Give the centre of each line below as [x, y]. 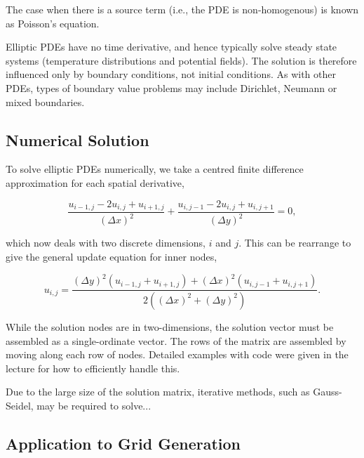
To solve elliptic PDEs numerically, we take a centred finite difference [155, 169]
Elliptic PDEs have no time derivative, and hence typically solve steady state [171, 47]
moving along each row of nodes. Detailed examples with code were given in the [177, 354]
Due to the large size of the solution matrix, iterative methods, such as [158, 392]
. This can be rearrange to [295, 243]
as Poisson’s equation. [53, 23]
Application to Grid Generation [123, 443]
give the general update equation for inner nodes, [112, 256]
